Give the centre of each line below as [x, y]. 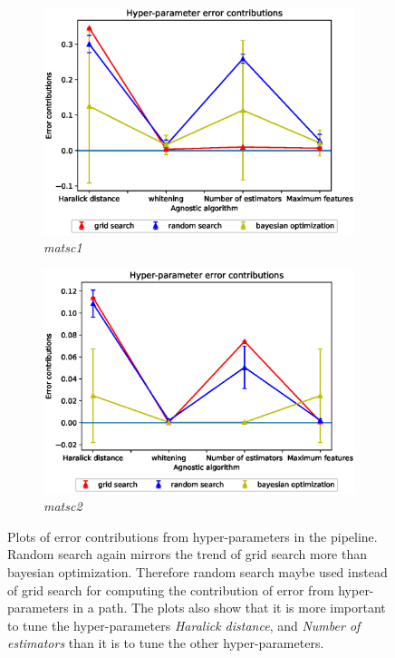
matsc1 [63, 247]
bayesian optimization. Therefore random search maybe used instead [197, 572]
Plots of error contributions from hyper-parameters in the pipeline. [193, 536]
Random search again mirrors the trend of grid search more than [188, 554]
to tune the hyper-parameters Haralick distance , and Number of [184, 625]
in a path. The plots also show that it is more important [229, 608]
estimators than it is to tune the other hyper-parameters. [166, 643]
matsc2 [63, 506]
